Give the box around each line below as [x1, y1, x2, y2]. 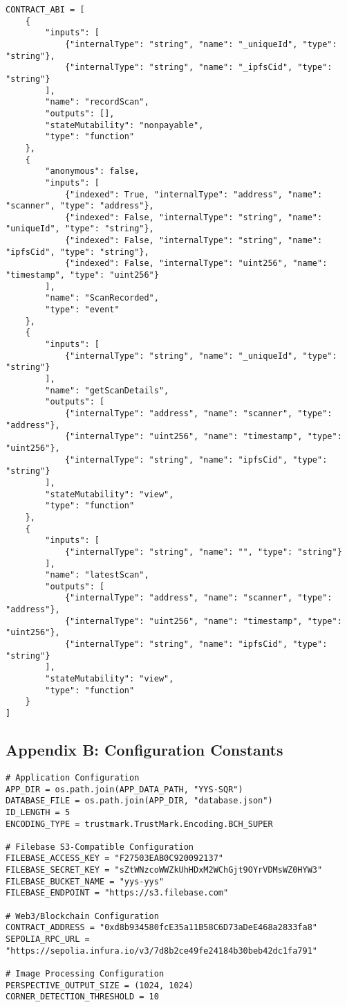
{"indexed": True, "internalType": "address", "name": [64, 189, 323, 199]
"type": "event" [45, 305, 120, 315]
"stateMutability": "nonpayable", [45, 120, 204, 130]
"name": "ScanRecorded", [45, 293, 159, 303]
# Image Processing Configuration [6, 969, 165, 979]
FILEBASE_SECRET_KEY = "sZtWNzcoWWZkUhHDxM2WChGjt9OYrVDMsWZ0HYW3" [6, 865, 323, 875]
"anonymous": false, [45, 166, 140, 177]
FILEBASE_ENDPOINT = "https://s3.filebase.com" [6, 888, 229, 898]
